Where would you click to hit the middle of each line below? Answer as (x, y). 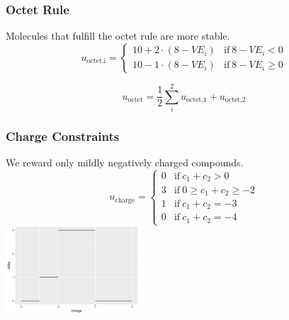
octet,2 (235, 100)
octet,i (96, 61)
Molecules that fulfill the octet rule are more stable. (118, 36)
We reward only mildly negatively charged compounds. (125, 162)
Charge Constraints (63, 136)
